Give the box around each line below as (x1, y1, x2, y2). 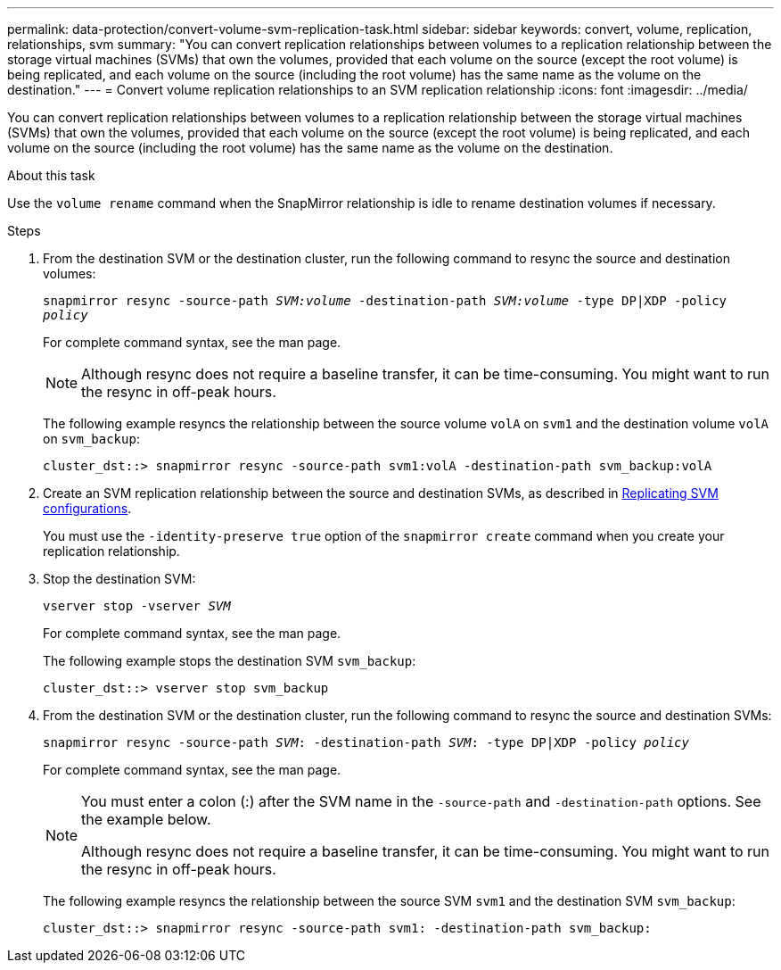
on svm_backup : (43, 431, 140, 446)
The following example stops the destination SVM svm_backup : (43, 653, 416, 668)
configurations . (43, 501, 132, 516)
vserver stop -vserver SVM (43, 599, 231, 613)
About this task (7, 168, 95, 183)
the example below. (81, 810, 211, 828)
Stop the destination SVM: (43, 571, 196, 586)
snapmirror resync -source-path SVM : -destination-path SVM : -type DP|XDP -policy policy (43, 735, 689, 750)
